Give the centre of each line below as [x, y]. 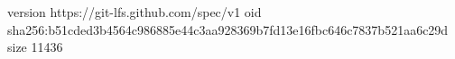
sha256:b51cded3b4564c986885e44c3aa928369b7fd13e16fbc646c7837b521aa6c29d [228, 29]
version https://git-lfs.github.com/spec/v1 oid [135, 12]
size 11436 [35, 47]
